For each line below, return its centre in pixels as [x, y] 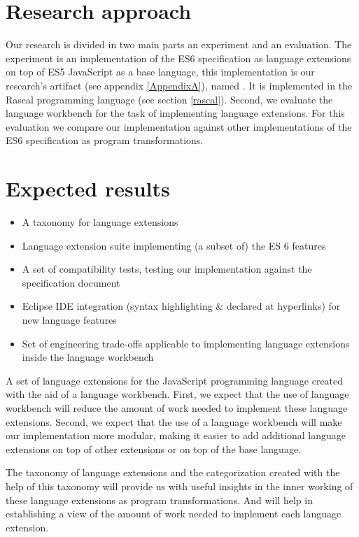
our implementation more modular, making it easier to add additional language [176, 435]
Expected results [88, 188]
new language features [69, 319]
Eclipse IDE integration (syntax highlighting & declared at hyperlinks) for [181, 306]
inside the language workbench [88, 357]
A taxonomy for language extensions [100, 222]
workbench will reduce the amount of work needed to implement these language [177, 407]
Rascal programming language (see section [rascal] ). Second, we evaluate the [169, 99]
